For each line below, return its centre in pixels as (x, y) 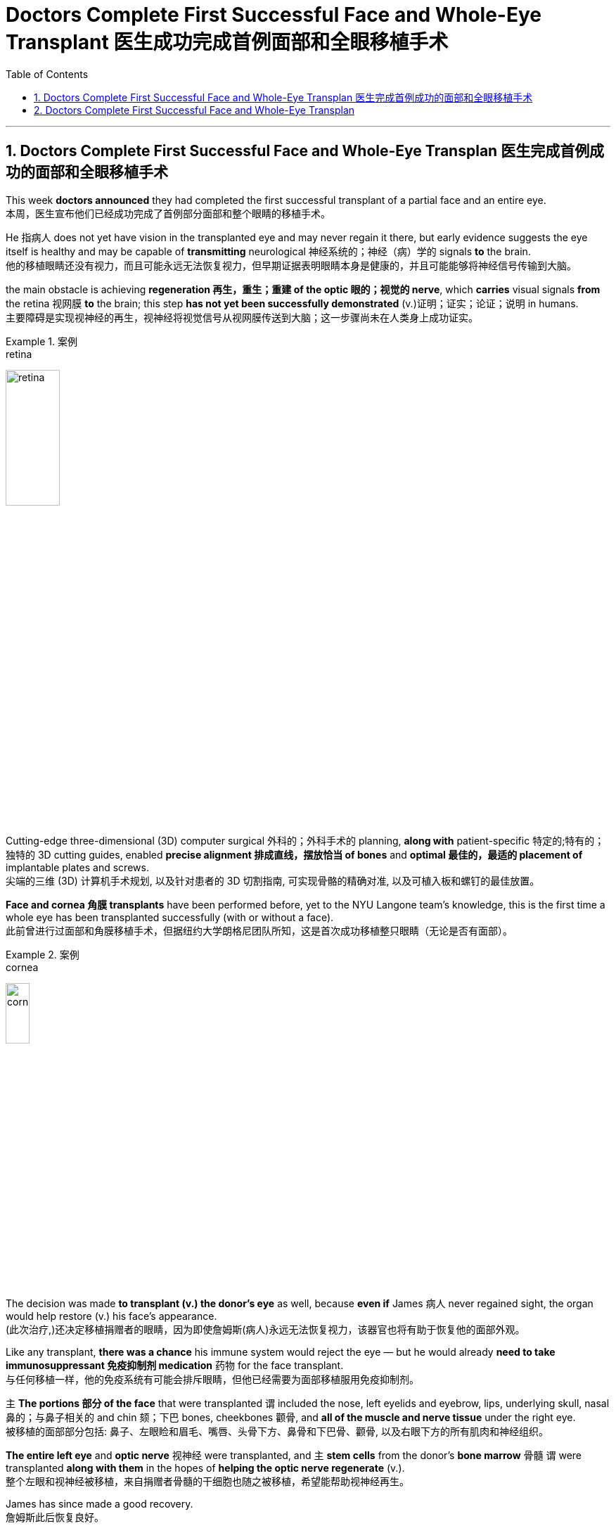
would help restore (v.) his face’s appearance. (111, 1316)
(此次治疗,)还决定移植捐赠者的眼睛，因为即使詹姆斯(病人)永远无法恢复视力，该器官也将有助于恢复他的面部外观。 (265, 1329)
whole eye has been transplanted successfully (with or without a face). (170, 918)
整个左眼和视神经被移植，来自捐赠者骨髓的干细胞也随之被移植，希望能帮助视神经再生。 (207, 1481)
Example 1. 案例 (41, 341)
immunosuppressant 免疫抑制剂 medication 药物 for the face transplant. (175, 1365)
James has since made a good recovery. (100, 1503)
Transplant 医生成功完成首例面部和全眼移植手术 (227, 42)
